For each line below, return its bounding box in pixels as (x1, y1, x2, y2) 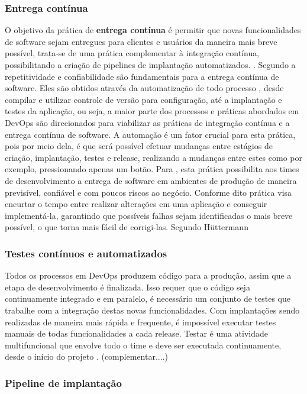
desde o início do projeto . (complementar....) (5, 350, 168, 363)
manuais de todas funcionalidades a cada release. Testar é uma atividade (5, 327, 268, 340)
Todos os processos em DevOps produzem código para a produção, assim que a (5, 269, 292, 282)
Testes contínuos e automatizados (5, 246, 167, 260)
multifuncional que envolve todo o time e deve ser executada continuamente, (5, 338, 282, 351)
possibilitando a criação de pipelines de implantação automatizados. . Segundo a (5, 59, 296, 70)
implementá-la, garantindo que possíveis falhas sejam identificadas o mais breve (5, 209, 293, 221)
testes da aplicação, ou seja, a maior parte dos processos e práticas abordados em (5, 105, 299, 117)
